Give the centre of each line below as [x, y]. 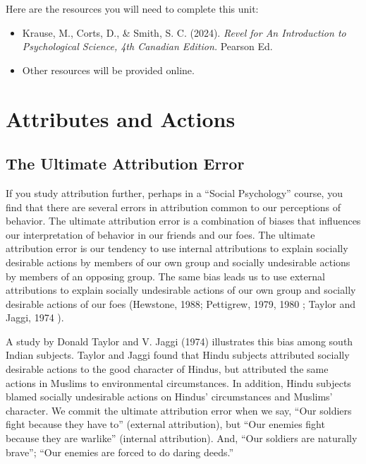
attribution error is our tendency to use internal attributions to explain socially [177, 248]
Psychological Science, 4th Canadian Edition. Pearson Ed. [147, 46]
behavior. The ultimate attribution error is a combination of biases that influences [183, 221]
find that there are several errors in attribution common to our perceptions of [173, 207]
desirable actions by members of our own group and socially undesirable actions [178, 262]
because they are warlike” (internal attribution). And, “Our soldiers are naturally [182, 438]
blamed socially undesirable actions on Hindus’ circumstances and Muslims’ [169, 397]
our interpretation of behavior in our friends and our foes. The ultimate [160, 234]
